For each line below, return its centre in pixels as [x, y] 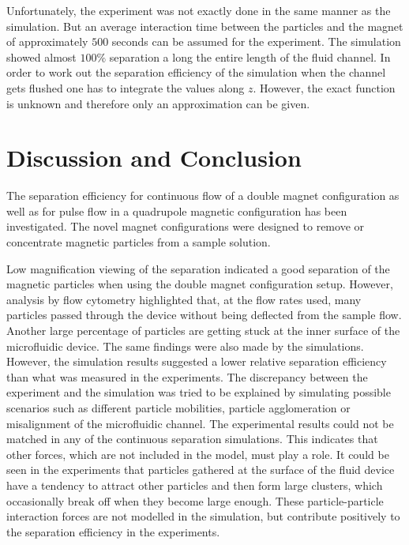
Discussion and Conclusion [154, 158]
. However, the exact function [324, 87]
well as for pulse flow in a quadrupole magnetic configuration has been [177, 210]
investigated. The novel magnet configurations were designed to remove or [186, 226]
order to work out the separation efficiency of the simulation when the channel [196, 72]
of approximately [47, 41]
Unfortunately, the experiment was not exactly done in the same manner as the [199, 10]
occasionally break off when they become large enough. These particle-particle [195, 500]
